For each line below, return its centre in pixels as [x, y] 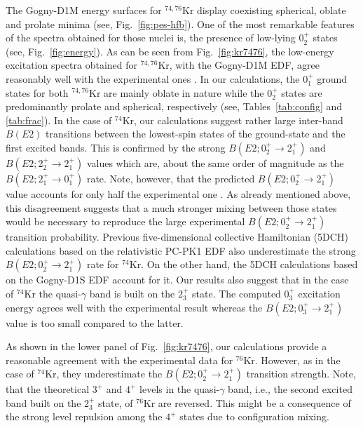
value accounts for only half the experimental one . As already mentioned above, [178, 193]
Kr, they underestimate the [104, 374]
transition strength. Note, [301, 374]
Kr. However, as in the [292, 360]
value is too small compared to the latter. [95, 322]
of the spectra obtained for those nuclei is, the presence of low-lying [151, 38]
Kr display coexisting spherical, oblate [264, 10]
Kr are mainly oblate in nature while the [177, 92]
